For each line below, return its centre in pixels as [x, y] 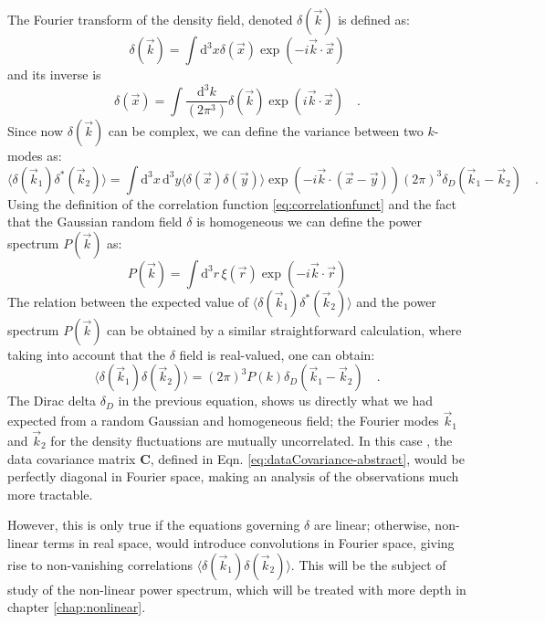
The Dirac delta [52, 401]
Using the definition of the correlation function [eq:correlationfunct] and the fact [232, 203]
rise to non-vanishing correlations [100, 564]
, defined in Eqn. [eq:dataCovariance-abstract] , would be [307, 458]
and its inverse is [54, 74]
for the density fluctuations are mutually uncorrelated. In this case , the [252, 440]
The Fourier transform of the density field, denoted [150, 19]
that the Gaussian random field [95, 222]
